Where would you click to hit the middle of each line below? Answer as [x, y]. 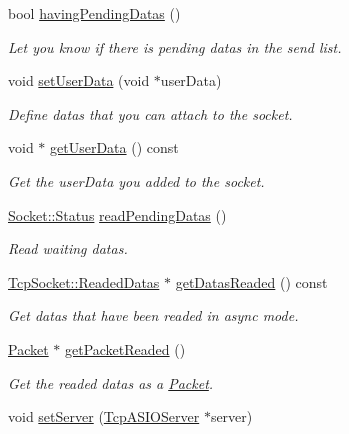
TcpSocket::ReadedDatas [84, 281]
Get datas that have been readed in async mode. [153, 315]
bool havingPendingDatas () [94, 13]
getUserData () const [114, 147]
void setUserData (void [79, 80]
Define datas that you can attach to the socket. [150, 113]
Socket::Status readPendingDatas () [117, 214]
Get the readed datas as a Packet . [111, 382]
